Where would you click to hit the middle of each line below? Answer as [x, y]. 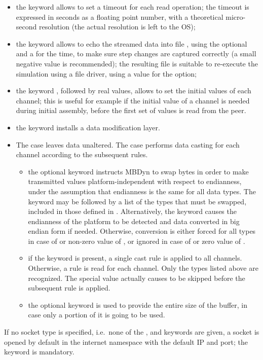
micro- [236, 16]
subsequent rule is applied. [69, 288]
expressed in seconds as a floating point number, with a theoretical [120, 16]
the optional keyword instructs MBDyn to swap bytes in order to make [138, 171]
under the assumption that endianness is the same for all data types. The [142, 191]
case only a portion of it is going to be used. [97, 315]
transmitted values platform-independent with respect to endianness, [135, 181]
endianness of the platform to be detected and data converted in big [134, 221]
